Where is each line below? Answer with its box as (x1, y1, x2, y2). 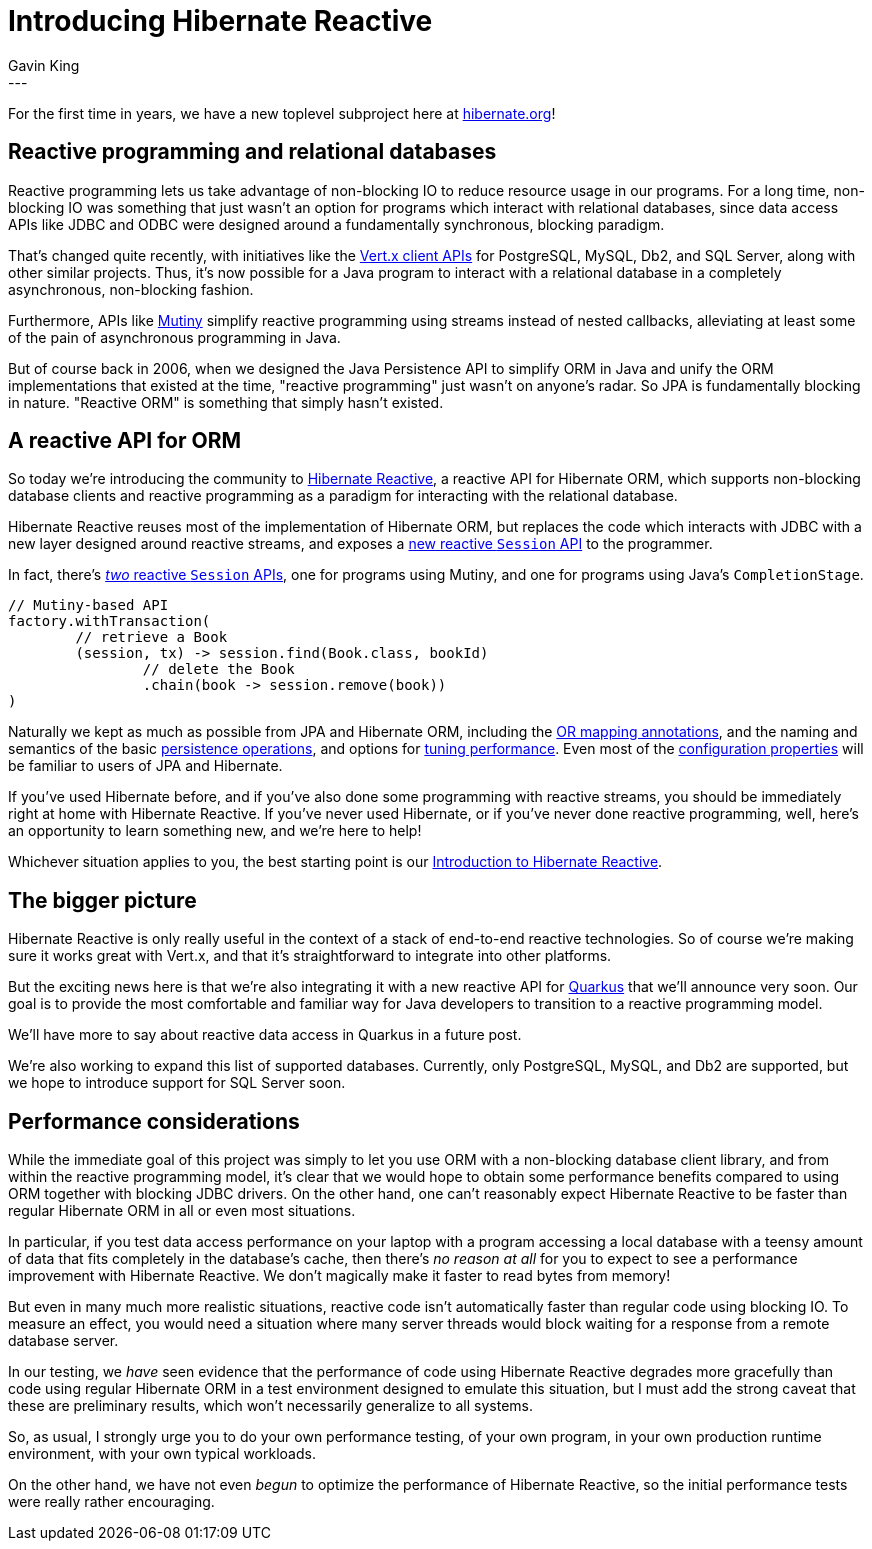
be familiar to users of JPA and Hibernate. (8, 757, 283, 775)
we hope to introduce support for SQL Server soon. (8, 1074, 346, 1092)
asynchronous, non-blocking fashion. (8, 280, 254, 298)
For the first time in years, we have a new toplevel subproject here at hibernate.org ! (8, 104, 556, 122)
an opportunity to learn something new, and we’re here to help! (8, 822, 422, 840)
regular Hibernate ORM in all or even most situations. (8, 1202, 356, 1220)
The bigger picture (8, 887, 197, 913)
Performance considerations (8, 1108, 300, 1134)
